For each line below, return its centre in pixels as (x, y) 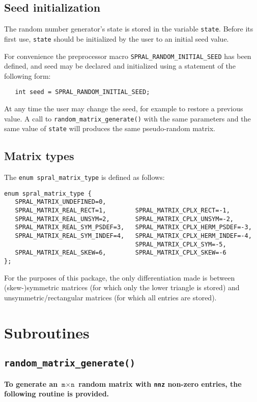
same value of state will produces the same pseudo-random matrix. (110, 128)
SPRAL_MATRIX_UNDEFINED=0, (61, 202)
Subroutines (47, 332)
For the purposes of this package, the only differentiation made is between (120, 277)
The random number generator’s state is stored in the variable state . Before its (129, 29)
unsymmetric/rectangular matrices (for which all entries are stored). (110, 297)
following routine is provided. (57, 394)
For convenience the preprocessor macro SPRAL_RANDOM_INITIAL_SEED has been (128, 56)
